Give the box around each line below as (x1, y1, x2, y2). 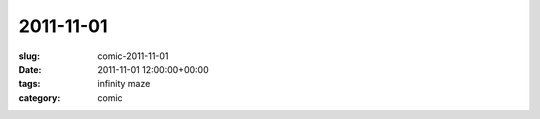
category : (18, 91, 61, 104)
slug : (18, 50, 40, 62)
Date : (18, 63, 42, 75)
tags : (18, 78, 41, 90)
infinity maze (97, 78, 151, 90)
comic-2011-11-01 (97, 50, 169, 62)
